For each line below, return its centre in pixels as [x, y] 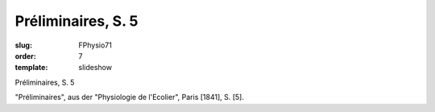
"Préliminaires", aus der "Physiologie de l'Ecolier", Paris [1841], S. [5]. [130, 97]
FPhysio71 [95, 45]
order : [25, 56]
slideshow [95, 68]
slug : [23, 45]
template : [31, 68]
